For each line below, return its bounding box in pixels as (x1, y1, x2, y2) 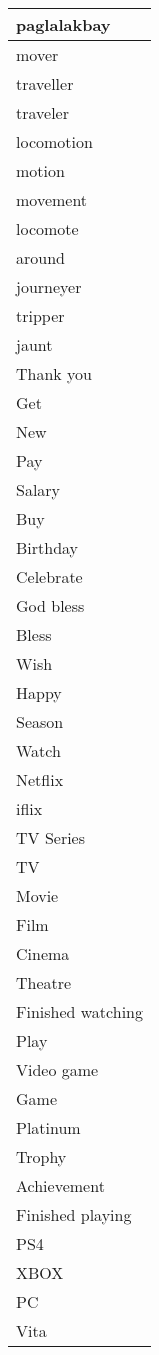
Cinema (16, 942, 70, 965)
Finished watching (16, 1000, 143, 1023)
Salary (16, 478, 61, 501)
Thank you (16, 362, 93, 385)
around (16, 246, 65, 269)
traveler (16, 101, 69, 124)
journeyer (16, 275, 82, 298)
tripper (16, 304, 65, 327)
